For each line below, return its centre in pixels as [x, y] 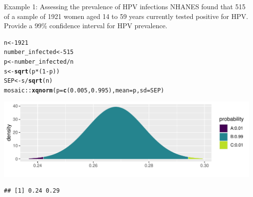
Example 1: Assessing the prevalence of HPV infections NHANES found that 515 [125, 6]
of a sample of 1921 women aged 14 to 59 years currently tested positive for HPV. [126, 16]
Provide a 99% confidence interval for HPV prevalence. [86, 26]
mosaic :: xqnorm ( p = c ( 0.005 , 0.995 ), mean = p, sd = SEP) [84, 91]
